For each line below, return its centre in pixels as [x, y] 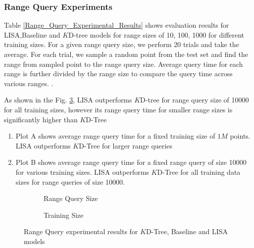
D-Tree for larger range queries [126, 145]
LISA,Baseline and [32, 34]
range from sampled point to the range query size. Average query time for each [124, 64]
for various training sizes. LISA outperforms [82, 172]
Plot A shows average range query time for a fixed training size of [115, 136]
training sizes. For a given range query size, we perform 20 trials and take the [122, 44]
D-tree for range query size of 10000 [195, 100]
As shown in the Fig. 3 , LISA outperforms [68, 100]
